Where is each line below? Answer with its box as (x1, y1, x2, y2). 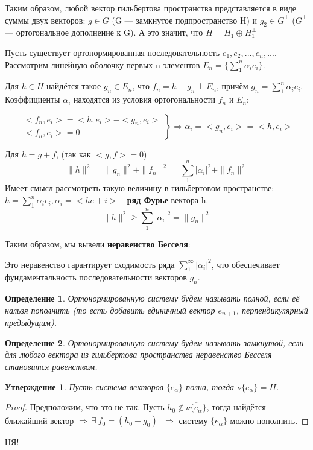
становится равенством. (5, 360, 98, 373)
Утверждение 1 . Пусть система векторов (5, 380, 163, 393)
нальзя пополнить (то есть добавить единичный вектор (5, 303, 215, 316)
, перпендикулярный (236, 303, 308, 316)
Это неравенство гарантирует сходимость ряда (5, 258, 175, 270)
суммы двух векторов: (5, 13, 86, 26)
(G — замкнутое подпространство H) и (112, 13, 257, 26)
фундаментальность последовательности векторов (5, 271, 187, 284)
